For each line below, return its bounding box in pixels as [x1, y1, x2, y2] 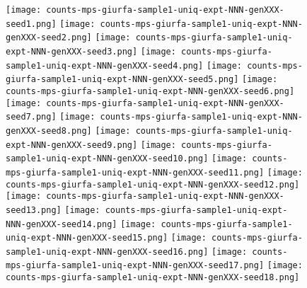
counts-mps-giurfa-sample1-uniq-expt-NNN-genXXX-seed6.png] [6, 86, 295, 96]
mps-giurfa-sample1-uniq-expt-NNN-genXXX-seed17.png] [6, 260, 265, 271]
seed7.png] [6, 112, 57, 122]
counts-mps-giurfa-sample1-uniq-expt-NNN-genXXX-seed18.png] [6, 272, 300, 283]
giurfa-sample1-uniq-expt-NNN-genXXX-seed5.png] [6, 74, 239, 85]
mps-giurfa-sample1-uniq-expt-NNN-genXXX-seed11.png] [6, 167, 265, 178]
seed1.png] [6, 18, 57, 29]
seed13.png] [6, 205, 62, 215]
